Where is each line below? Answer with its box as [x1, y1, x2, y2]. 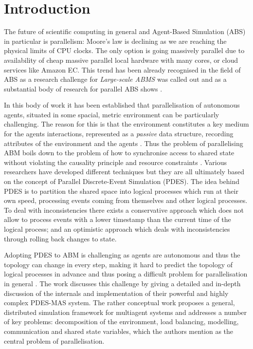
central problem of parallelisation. [4, 335, 105, 346]
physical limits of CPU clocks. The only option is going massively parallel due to [4, 45, 245, 55]
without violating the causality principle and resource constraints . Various [4, 157, 227, 167]
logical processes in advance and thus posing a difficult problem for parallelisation [4, 269, 248, 279]
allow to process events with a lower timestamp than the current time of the [4, 214, 231, 224]
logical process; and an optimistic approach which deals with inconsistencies [4, 224, 230, 234]
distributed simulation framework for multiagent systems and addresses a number [4, 307, 247, 317]
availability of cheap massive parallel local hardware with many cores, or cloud [4, 55, 238, 65]
